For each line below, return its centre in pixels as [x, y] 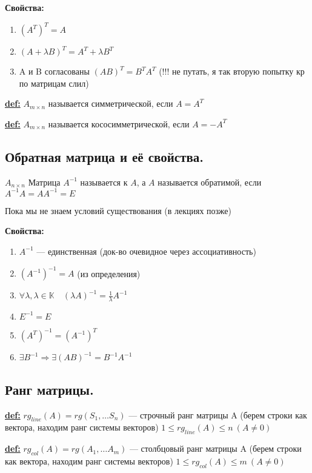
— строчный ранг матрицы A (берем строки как [218, 414]
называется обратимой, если [210, 182]
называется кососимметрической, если [119, 123]
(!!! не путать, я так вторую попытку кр [232, 71]
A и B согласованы [54, 71]
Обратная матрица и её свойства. [105, 156]
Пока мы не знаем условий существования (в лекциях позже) [118, 210]
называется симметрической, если [111, 103]
